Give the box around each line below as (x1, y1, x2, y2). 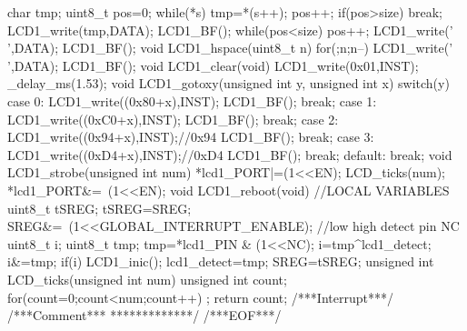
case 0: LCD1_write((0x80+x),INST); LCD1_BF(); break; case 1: (7, 91, 377, 110)
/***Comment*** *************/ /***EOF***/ (7, 306, 282, 325)
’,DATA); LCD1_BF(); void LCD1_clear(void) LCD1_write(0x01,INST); (7, 55, 419, 75)
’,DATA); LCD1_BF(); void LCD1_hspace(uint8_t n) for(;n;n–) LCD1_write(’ (7, 38, 453, 57)
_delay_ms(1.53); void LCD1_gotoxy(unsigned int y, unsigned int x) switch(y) (7, 74, 450, 93)
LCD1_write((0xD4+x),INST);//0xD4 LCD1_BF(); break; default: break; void (7, 145, 452, 164)
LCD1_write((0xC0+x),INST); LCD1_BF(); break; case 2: (7, 109, 339, 128)
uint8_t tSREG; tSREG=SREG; (7, 198, 192, 217)
